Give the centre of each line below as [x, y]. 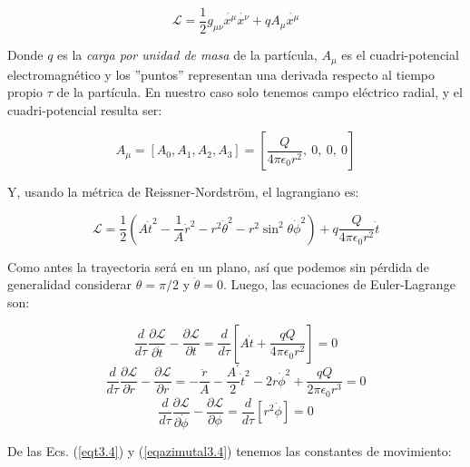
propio [25, 92]
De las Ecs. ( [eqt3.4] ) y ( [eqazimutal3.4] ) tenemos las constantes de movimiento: [230, 450]
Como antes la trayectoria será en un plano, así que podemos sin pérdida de [218, 266]
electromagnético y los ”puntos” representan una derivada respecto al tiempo [221, 74]
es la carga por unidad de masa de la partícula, [187, 55]
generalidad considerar [70, 284]
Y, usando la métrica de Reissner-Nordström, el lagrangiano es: [183, 192]
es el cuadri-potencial [400, 55]
